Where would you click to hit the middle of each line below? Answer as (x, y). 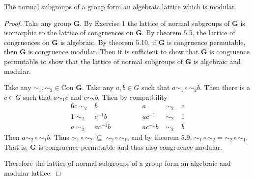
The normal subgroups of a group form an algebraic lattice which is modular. (120, 6)
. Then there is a (225, 87)
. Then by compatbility (133, 97)
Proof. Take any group (38, 23)
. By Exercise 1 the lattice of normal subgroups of (155, 23)
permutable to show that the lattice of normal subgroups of (93, 61)
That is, (16, 146)
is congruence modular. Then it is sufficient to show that (113, 52)
